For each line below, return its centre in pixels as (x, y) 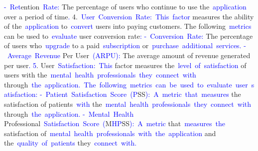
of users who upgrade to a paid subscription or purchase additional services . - (125, 45)
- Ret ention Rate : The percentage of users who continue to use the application (125, 6)
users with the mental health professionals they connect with (100, 75)
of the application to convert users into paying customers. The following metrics (128, 26)
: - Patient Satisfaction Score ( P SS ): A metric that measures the (138, 94)
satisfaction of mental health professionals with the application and (110, 133)
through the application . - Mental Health (69, 113)
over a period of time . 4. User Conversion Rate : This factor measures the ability (129, 16)
